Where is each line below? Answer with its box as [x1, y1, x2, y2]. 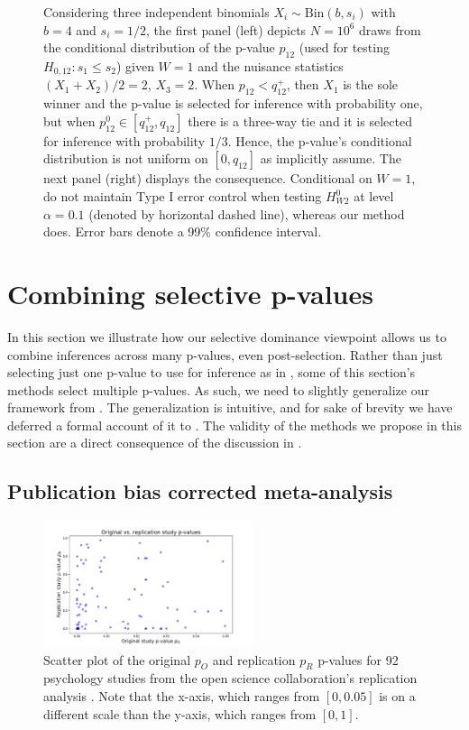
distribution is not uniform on [43, 149, 208, 168]
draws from [359, 20, 421, 39]
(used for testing [299, 38, 390, 57]
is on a [379, 687, 416, 706]
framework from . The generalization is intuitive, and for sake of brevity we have [7, 398, 453, 417]
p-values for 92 [317, 650, 399, 669]
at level [354, 187, 394, 206]
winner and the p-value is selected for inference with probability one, [43, 94, 423, 113]
